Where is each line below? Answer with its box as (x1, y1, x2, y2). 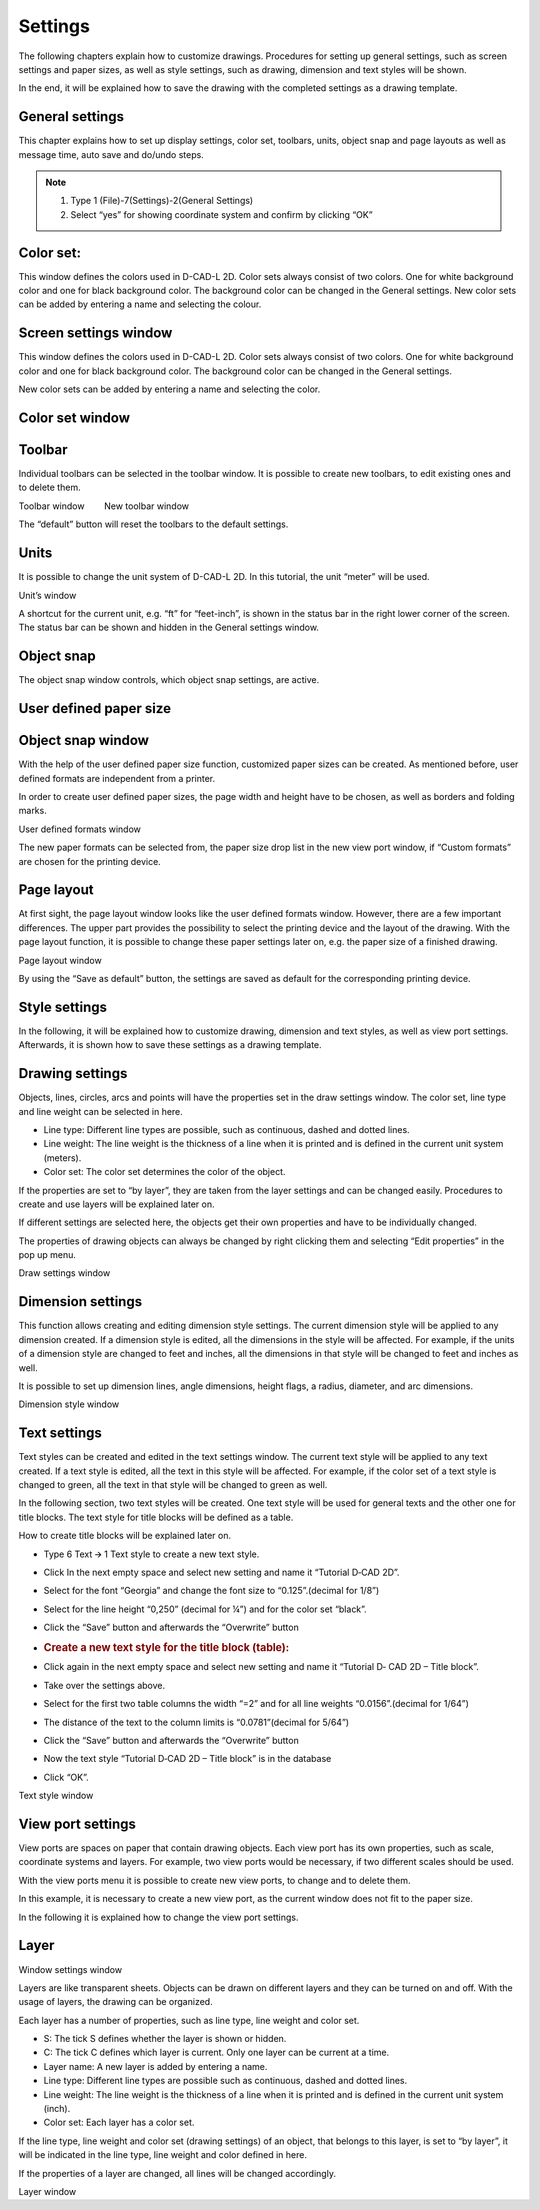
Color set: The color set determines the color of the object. (43, 1166, 286, 1178)
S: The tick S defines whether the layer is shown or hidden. (43, 2033, 287, 2045)
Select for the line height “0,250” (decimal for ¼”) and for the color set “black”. (43, 1603, 367, 1615)
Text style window (18, 1790, 94, 1802)
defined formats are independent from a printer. (18, 772, 216, 784)
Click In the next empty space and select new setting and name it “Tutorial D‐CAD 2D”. (43, 1566, 400, 1578)
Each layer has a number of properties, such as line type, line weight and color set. (18, 2014, 360, 2026)
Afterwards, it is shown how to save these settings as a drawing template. (18, 1039, 322, 1051)
